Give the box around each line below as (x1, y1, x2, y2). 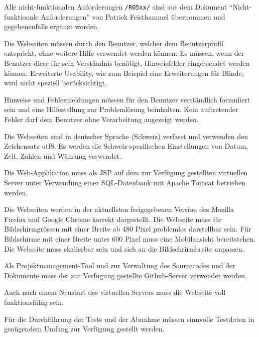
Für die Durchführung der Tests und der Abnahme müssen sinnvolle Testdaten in (4, 313, 254, 324)
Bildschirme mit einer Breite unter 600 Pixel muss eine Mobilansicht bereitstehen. (4, 233, 256, 244)
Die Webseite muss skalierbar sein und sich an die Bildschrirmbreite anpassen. (4, 243, 244, 254)
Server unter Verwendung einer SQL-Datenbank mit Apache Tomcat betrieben (4, 177, 246, 187)
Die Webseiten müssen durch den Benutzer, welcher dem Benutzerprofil (4, 38, 223, 48)
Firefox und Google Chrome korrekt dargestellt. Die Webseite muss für (4, 213, 222, 224)
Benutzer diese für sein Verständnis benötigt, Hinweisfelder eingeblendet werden (4, 58, 250, 68)
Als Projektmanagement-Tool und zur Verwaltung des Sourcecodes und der (4, 260, 235, 271)
